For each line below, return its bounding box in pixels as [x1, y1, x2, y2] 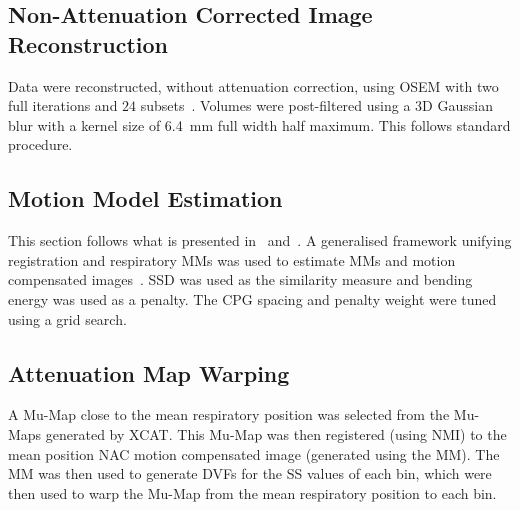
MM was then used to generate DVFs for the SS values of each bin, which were [8, 463, 492, 484]
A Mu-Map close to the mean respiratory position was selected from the [8, 404, 450, 425]
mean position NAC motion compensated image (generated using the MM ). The [8, 443, 500, 464]
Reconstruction [8, 28, 169, 59]
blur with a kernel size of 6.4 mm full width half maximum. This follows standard [8, 114, 511, 135]
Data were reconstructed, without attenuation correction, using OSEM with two [8, 75, 499, 96]
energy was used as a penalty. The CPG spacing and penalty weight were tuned [8, 288, 497, 309]
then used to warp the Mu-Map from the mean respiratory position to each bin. [8, 482, 497, 503]
